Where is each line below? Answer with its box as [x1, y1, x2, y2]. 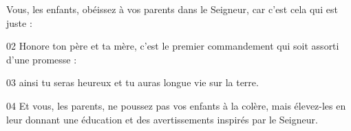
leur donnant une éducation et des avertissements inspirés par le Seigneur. [6, 112, 318, 126]
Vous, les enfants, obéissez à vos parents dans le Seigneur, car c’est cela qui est [6, 2, 338, 16]
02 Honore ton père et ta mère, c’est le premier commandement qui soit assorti [6, 39, 339, 53]
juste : [6, 15, 32, 30]
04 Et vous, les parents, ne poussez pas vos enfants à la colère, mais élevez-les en [6, 98, 346, 112]
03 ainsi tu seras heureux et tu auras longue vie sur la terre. [6, 75, 259, 90]
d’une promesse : [6, 52, 77, 66]
